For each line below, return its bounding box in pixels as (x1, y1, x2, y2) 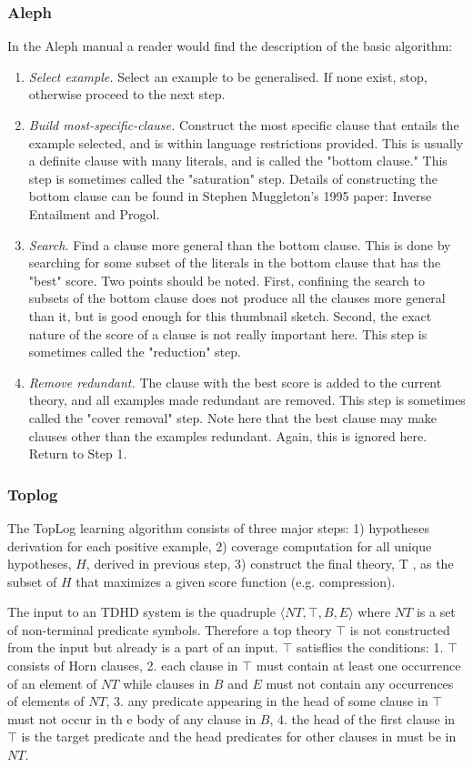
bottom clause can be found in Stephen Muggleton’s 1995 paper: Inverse (28, 187, 432, 206)
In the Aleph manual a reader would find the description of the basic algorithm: (7, 36, 453, 56)
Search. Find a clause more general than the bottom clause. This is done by (28, 235, 451, 254)
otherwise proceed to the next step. (28, 85, 226, 104)
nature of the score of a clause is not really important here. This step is (28, 324, 428, 343)
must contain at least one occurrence (256, 656, 461, 675)
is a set (416, 602, 456, 621)
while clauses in (123, 673, 210, 692)
